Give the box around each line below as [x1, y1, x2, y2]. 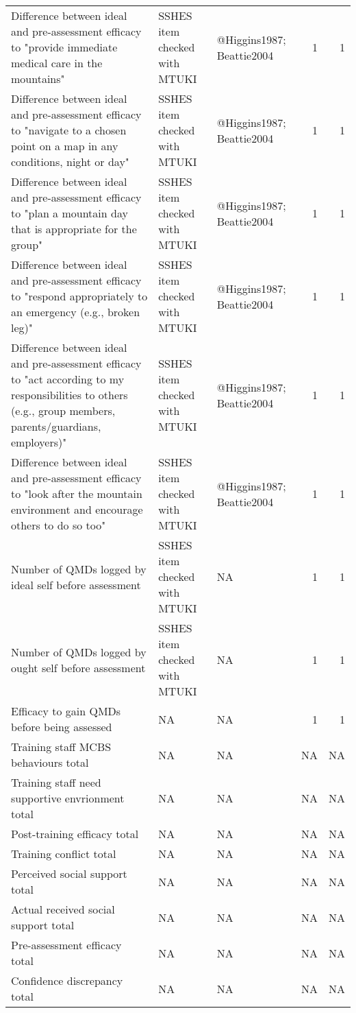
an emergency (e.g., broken [11, 304, 140, 320]
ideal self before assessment [11, 576, 141, 593]
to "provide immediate [11, 39, 118, 55]
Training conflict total [11, 846, 116, 861]
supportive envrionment [11, 790, 125, 806]
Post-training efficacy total [11, 826, 139, 842]
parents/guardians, [11, 418, 101, 434]
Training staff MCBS [11, 739, 112, 754]
